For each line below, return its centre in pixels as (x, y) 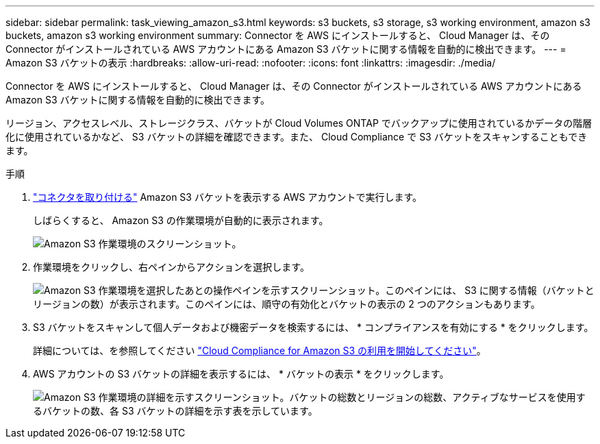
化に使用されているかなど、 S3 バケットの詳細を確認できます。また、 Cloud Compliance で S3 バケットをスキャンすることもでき (297, 137)
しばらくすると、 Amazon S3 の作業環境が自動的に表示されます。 (181, 220)
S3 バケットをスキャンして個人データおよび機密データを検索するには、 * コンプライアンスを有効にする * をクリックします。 (313, 327)
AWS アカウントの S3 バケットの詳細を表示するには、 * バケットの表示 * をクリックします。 (241, 374)
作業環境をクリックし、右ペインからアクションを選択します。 (171, 267)
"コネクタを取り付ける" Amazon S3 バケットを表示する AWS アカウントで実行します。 (228, 197)
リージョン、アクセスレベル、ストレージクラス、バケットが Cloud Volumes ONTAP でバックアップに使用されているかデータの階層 (299, 123)
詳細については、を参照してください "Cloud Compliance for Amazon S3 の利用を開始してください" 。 (260, 350)
